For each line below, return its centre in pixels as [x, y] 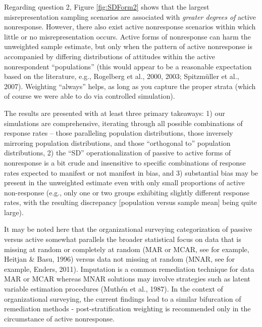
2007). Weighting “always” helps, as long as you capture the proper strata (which [130, 86]
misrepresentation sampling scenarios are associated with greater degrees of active [130, 16]
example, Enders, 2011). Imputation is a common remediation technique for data [129, 269]
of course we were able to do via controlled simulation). [90, 96]
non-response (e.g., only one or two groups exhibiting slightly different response [127, 192]
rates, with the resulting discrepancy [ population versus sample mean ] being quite [130, 202]
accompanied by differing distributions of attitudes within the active [110, 56]
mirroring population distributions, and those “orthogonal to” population [117, 142]
